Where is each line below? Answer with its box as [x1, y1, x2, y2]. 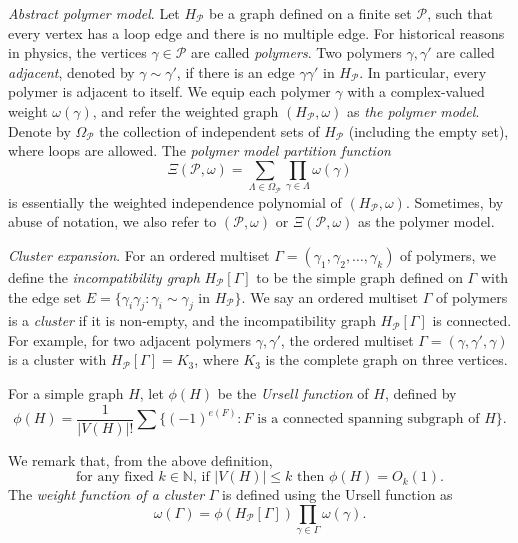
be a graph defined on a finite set [209, 3, 412, 23]
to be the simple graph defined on [256, 266, 463, 287]
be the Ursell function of [217, 383, 369, 404]
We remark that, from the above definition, [8, 449, 273, 470]
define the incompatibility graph [8, 266, 200, 287]
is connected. [432, 310, 512, 331]
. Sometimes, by [405, 191, 504, 212]
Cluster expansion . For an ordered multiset [8, 244, 270, 265]
